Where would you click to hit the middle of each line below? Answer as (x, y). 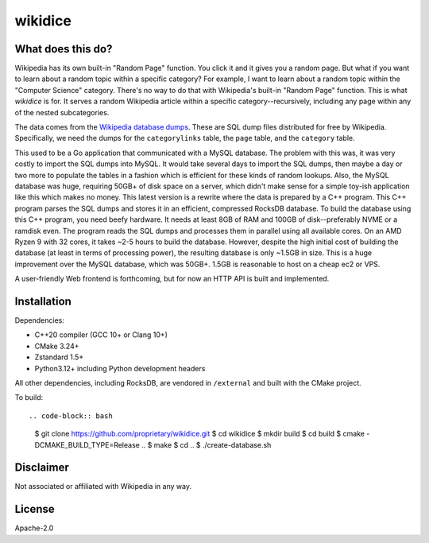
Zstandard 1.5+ (59, 357)
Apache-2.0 (34, 528)
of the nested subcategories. (62, 112)
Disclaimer (42, 468)
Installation (43, 301)
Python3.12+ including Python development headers (120, 368)
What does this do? (64, 49)
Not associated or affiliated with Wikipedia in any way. (103, 487)
